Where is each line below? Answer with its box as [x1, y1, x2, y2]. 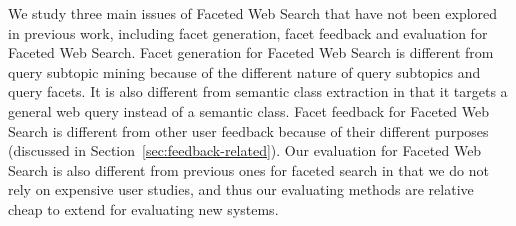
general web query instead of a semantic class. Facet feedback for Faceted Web [8, 100, 490, 121]
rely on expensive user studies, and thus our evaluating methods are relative [8, 179, 474, 200]
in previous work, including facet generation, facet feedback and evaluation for [8, 22, 488, 43]
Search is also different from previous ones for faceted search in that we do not [8, 159, 489, 180]
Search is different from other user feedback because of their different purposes [8, 120, 489, 141]
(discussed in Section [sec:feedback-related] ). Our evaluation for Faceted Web [8, 140, 482, 161]
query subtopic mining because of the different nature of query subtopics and [8, 61, 481, 82]
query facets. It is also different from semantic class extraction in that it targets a [8, 81, 508, 102]
